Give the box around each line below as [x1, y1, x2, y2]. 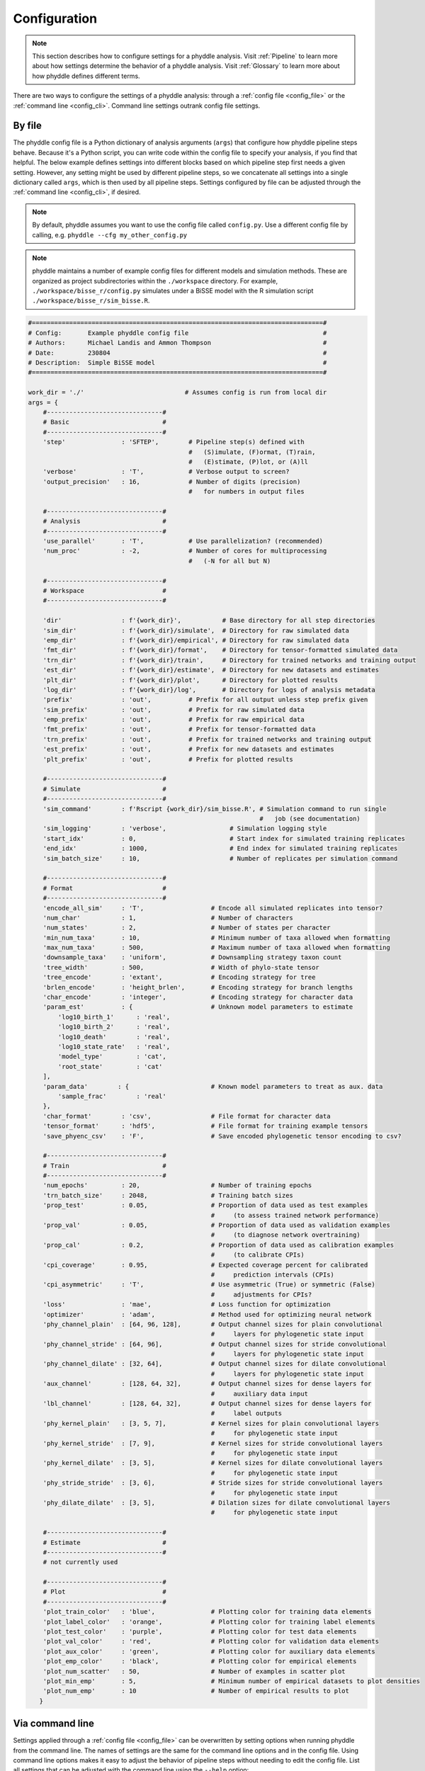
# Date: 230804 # [28, 349, 327, 357]
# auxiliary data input [210, 1389, 308, 1398]
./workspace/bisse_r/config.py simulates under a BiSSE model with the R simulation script [32, 287, 314, 295]
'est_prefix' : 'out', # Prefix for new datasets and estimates [42, 745, 334, 754]
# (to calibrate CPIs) [210, 1251, 305, 1259]
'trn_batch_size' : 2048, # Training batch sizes [42, 1191, 294, 1199]
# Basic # [42, 418, 166, 426]
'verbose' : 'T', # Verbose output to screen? [42, 468, 290, 476]
